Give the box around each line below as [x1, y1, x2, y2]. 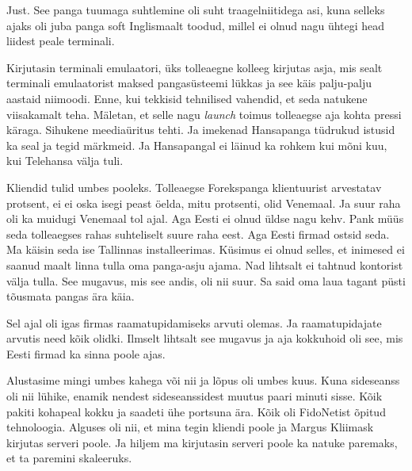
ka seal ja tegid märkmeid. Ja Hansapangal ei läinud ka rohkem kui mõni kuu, [6, 136, 387, 153]
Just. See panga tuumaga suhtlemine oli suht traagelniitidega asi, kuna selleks [6, 2, 385, 17]
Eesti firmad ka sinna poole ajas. [6, 345, 166, 362]
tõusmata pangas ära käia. [6, 288, 135, 304]
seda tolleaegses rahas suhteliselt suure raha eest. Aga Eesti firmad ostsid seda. [6, 225, 390, 242]
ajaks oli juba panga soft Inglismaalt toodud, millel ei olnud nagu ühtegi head [6, 17, 385, 33]
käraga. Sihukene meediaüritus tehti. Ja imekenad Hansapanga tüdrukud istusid [6, 121, 395, 138]
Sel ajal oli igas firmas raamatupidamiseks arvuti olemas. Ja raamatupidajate [6, 314, 382, 331]
